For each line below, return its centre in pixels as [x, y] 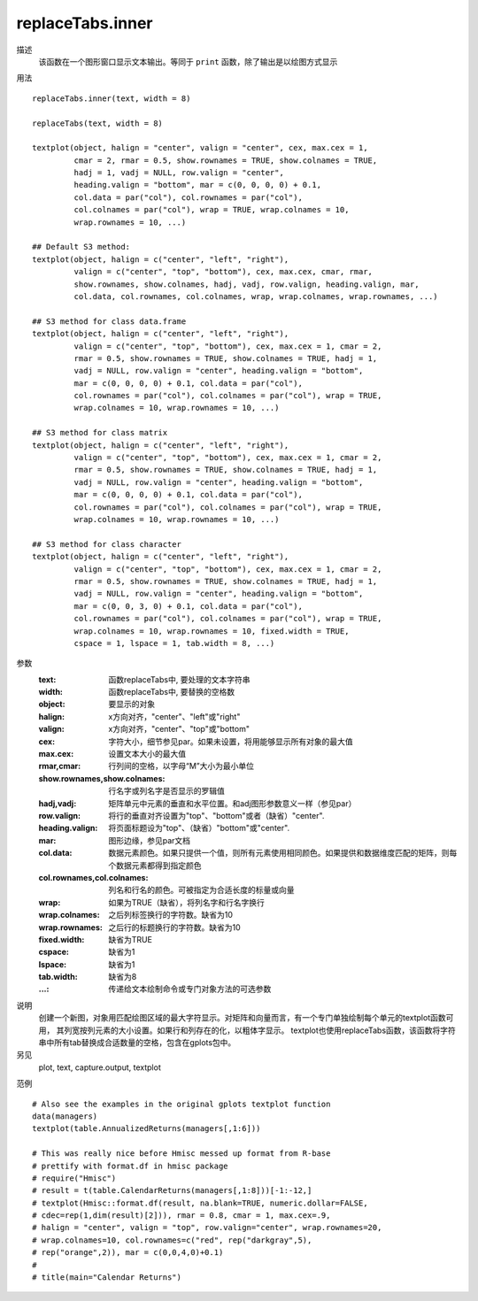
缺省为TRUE [130, 939]
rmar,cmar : [60, 766]
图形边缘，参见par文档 [149, 840]
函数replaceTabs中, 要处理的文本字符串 [179, 679]
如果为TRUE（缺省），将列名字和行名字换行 [186, 902]
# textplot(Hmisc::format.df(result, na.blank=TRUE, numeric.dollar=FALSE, [200, 1203]
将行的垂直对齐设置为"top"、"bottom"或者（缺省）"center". [216, 815]
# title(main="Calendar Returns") [107, 1278]
